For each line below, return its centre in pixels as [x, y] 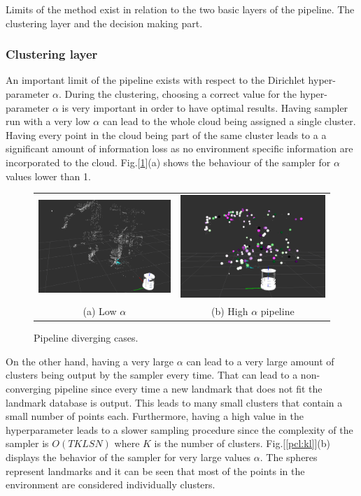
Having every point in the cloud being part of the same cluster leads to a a [166, 134]
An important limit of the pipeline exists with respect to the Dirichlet [155, 80]
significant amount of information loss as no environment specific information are [179, 148]
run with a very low [48, 121]
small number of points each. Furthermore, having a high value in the [155, 416]
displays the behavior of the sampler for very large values [128, 457]
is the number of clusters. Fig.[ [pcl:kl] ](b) [242, 443]
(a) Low [100, 311]
